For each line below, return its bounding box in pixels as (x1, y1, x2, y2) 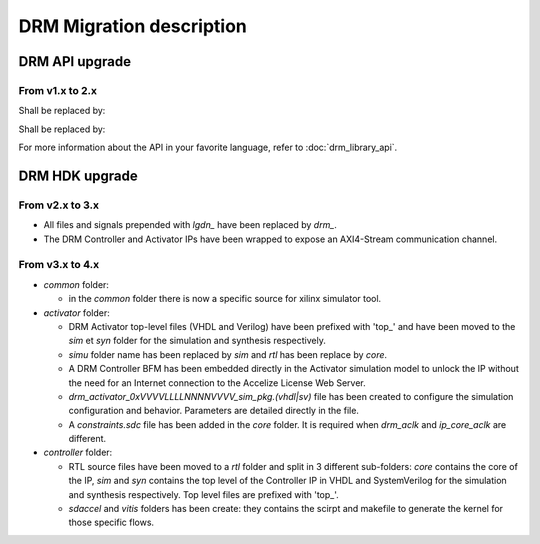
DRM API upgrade (18, 53, 132, 70)
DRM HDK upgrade (18, 167, 139, 184)
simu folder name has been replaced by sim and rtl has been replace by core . (68, 348, 388, 360)
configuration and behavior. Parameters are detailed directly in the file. (68, 405, 360, 417)
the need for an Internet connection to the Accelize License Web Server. (68, 376, 367, 389)
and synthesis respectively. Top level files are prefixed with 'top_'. (68, 488, 339, 500)
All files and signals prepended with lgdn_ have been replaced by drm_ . (43, 219, 337, 231)
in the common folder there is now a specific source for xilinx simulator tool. (68, 293, 382, 305)
